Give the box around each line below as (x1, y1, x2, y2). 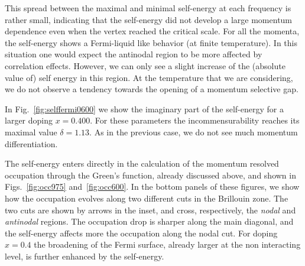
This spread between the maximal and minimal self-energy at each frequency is (5, 2, 291, 14)
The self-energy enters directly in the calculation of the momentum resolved (5, 157, 279, 170)
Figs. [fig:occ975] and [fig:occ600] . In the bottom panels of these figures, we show (5, 180, 300, 193)
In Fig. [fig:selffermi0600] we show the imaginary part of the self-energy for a (5, 102, 284, 115)
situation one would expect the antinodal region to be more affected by (5, 48, 262, 60)
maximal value (5, 125, 57, 138)
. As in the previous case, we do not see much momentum (89, 125, 298, 138)
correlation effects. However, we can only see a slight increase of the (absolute (5, 59, 285, 72)
